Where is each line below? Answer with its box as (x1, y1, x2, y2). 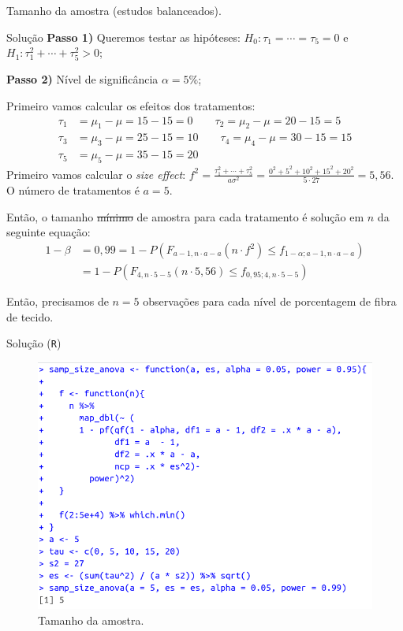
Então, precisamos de (6, 293, 109, 310)
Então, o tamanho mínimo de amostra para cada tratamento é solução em (6, 208, 364, 225)
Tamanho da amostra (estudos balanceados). (6, 2, 222, 18)
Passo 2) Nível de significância (6, 71, 159, 87)
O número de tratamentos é (6, 182, 140, 199)
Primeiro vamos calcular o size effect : (6, 165, 186, 182)
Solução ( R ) (6, 335, 62, 351)
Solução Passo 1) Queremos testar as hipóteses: (6, 28, 241, 45)
